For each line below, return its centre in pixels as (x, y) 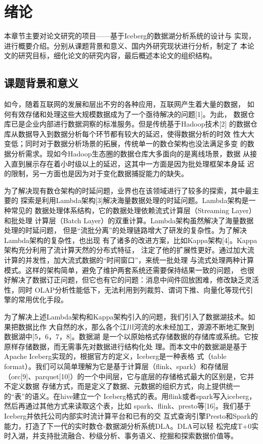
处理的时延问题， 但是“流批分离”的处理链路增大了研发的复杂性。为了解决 (125, 230)
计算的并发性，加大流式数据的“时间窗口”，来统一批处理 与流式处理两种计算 (129, 260)
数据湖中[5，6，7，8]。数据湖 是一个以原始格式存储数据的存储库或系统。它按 (131, 336)
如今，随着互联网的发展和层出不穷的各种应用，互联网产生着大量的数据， (124, 104)
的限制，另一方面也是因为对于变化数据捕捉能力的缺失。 (96, 173)
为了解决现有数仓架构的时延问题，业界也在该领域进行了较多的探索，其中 (124, 190)
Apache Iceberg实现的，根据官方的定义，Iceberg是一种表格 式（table (115, 356)
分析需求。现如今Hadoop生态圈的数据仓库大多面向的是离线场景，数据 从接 (134, 154)
